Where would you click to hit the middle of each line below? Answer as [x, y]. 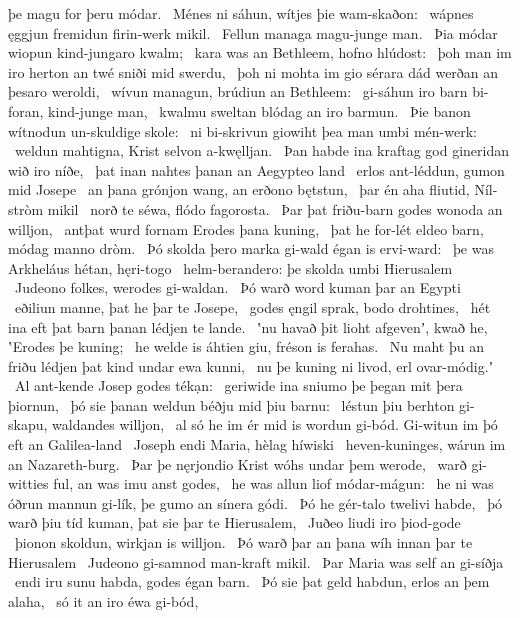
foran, [26, 110]
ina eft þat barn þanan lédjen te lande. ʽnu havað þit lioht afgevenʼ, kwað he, [248, 326]
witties [28, 483]
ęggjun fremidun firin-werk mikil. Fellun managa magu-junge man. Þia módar [253, 32]
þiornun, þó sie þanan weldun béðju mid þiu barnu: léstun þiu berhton [231, 404]
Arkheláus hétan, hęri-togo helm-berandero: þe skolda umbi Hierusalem [230, 267]
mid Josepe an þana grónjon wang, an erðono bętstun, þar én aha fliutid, [239, 189]
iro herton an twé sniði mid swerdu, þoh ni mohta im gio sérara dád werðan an [253, 71]
